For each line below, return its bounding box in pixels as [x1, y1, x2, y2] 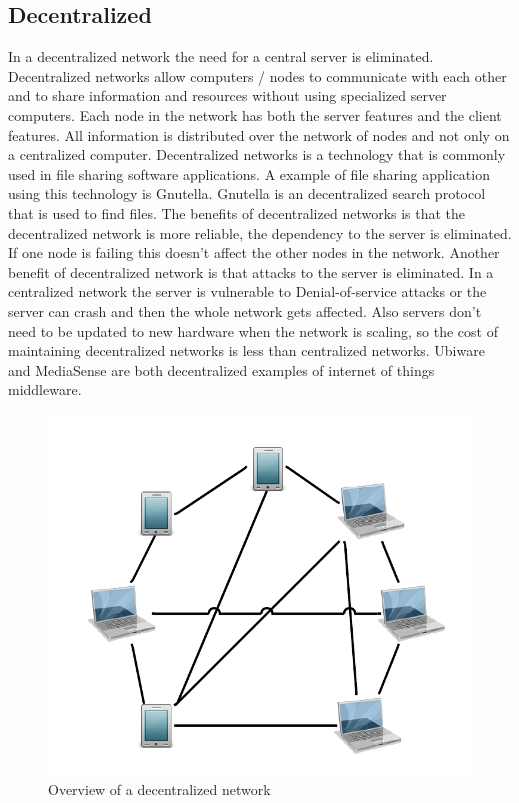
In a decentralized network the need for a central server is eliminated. [8, 46, 434, 67]
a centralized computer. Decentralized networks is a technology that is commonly [8, 144, 506, 165]
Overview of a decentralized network [48, 778, 271, 799]
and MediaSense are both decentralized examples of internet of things [8, 359, 435, 380]
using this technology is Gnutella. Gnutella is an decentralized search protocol [8, 183, 486, 204]
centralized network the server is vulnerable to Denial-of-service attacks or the [8, 281, 487, 302]
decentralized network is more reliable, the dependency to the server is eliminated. [8, 222, 512, 243]
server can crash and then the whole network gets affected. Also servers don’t [8, 300, 482, 321]
